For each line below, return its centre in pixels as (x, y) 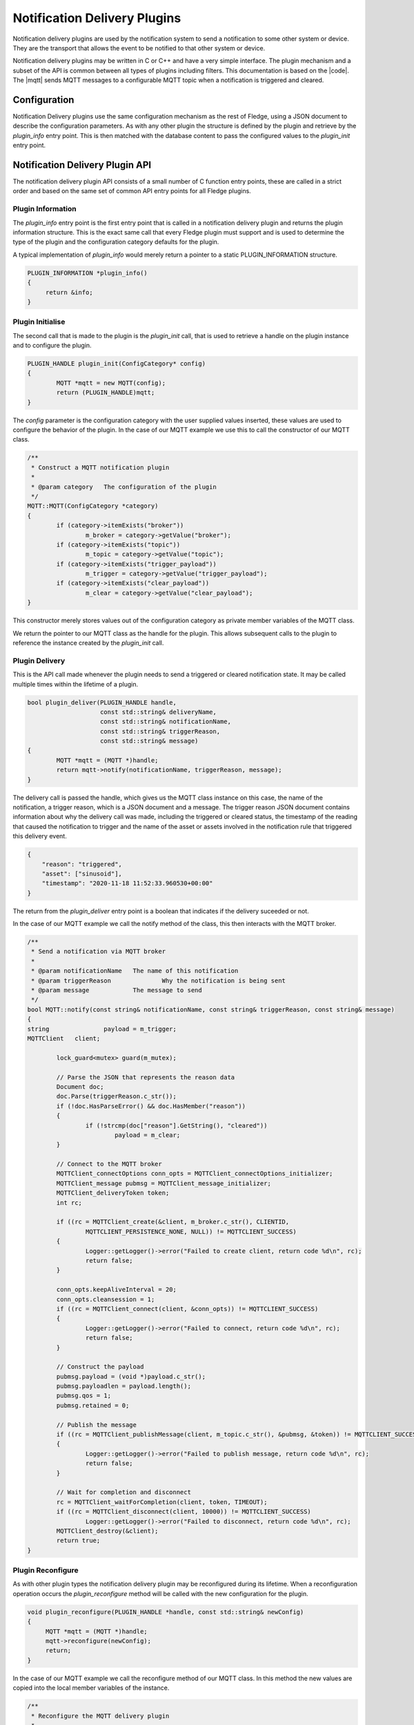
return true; (78, 1541)
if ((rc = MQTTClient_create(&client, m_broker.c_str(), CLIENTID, (173, 1222)
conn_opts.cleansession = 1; (106, 1299)
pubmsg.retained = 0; (93, 1405)
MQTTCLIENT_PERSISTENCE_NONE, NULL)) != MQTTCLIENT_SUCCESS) (191, 1231)
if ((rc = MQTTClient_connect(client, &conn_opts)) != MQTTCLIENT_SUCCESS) (187, 1309)
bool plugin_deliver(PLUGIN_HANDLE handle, (102, 702)
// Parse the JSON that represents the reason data (146, 1077)
